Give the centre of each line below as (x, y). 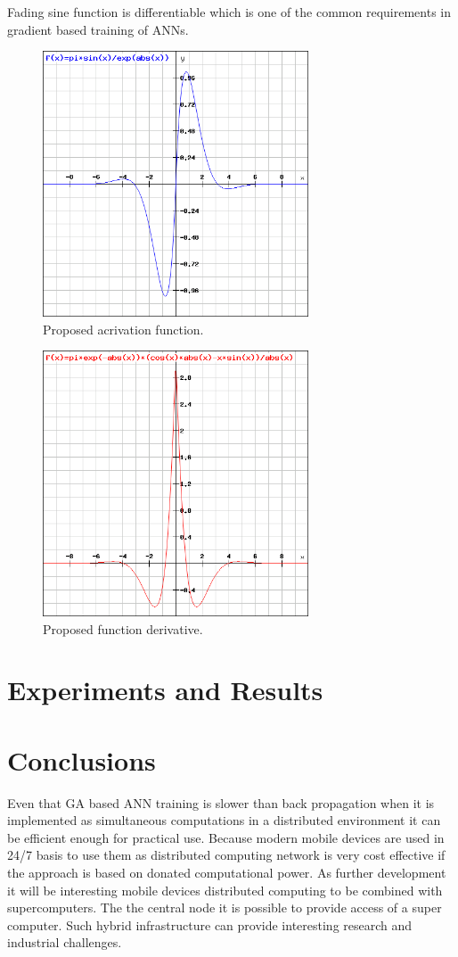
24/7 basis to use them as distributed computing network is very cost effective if (226, 855)
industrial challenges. (65, 942)
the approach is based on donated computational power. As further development (227, 873)
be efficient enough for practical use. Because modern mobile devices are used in (226, 837)
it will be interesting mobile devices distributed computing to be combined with (225, 890)
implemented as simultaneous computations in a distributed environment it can (224, 820)
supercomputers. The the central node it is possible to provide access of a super (225, 907)
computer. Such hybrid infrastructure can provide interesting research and (210, 924)
